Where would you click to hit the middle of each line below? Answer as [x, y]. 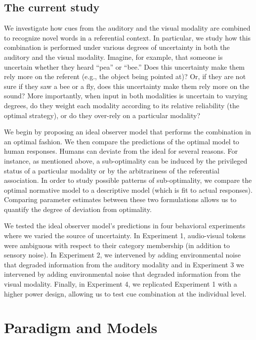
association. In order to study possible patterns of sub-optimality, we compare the [128, 180]
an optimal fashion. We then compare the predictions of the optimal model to [122, 141]
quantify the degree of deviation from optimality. [78, 209]
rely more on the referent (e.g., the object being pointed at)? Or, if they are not [125, 76]
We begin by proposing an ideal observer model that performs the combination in [128, 132]
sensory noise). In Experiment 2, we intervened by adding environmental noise [122, 255]
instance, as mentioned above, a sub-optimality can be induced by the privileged [126, 160]
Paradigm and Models [81, 327]
